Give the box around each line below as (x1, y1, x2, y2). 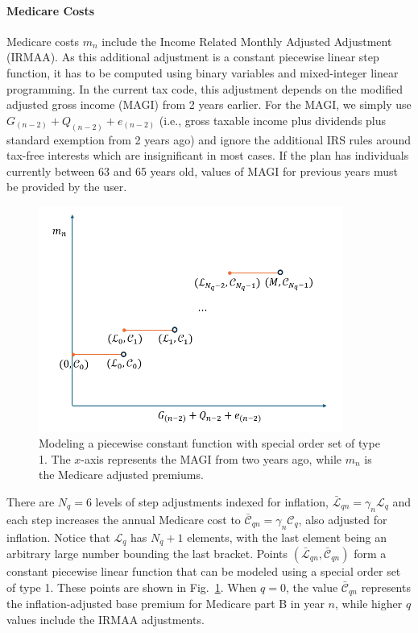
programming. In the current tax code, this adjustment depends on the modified (6, 80, 403, 97)
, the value (286, 578, 338, 595)
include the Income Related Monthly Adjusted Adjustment (101, 32, 392, 49)
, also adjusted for (298, 510, 387, 527)
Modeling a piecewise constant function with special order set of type (39, 435, 380, 452)
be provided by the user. (6, 178, 127, 195)
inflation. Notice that (6, 528, 110, 545)
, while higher (334, 595, 403, 612)
